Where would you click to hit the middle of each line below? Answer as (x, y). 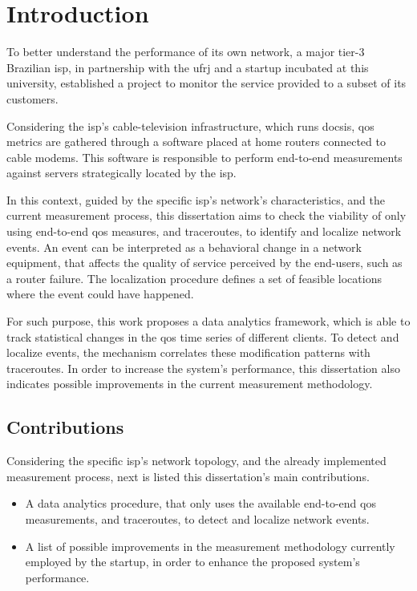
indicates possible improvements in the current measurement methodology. (190, 384)
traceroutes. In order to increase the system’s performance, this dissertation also (203, 368)
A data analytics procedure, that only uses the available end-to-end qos (200, 503)
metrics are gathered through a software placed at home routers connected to (196, 142)
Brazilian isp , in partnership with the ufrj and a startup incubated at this (188, 67)
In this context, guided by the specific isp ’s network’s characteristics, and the (196, 199)
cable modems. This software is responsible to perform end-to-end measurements (204, 157)
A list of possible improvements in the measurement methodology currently (210, 546)
